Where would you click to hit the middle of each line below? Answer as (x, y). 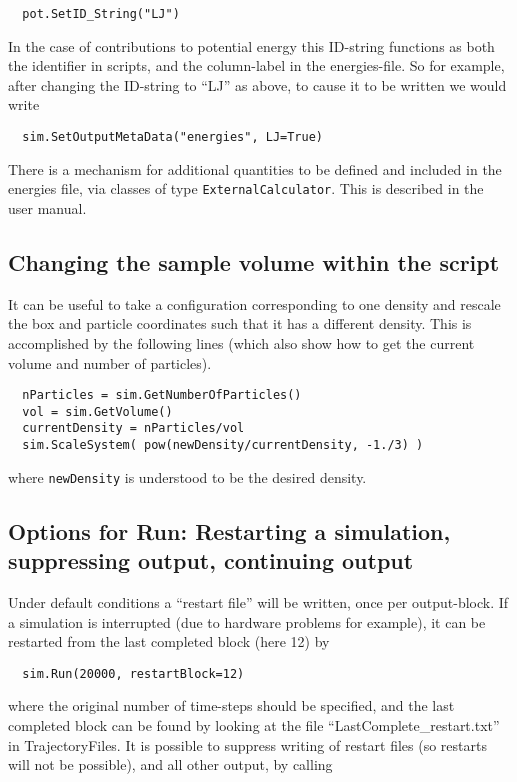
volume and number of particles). (110, 362)
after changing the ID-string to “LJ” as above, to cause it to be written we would (257, 84)
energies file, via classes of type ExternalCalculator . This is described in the (246, 188)
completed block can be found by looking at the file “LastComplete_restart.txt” (254, 725)
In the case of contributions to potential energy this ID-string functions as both (251, 45)
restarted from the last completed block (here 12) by (169, 641)
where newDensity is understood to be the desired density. (187, 476)
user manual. (47, 207)
